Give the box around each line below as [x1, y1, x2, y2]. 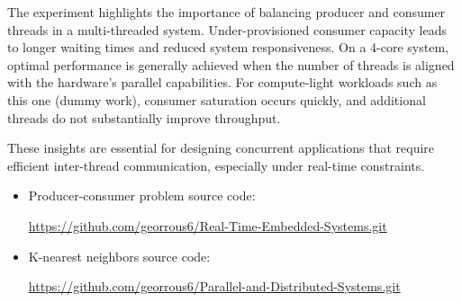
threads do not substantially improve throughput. [7, 108, 281, 127]
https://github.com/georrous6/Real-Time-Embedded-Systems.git [28, 216, 387, 235]
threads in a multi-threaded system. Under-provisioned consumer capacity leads [7, 20, 447, 39]
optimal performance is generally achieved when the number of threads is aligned [7, 55, 455, 74]
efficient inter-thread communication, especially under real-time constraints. [7, 155, 425, 174]
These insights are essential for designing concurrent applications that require [7, 138, 435, 157]
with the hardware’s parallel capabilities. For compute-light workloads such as [7, 73, 438, 92]
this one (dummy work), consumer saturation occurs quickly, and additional [7, 90, 426, 109]
